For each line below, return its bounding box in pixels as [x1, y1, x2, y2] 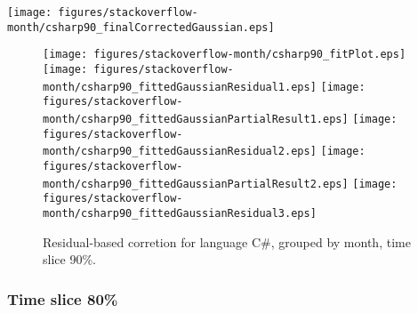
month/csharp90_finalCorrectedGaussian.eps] [7, 20, 275, 34]
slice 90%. [43, 250, 96, 269]
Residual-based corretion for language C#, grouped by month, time [43, 232, 411, 251]
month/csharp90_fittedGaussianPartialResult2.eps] [43, 177, 349, 190]
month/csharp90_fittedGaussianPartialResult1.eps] [43, 112, 349, 125]
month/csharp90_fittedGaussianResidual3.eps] [43, 206, 317, 220]
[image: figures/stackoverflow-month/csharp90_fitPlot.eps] [43, 48, 406, 61]
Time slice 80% [7, 287, 118, 309]
